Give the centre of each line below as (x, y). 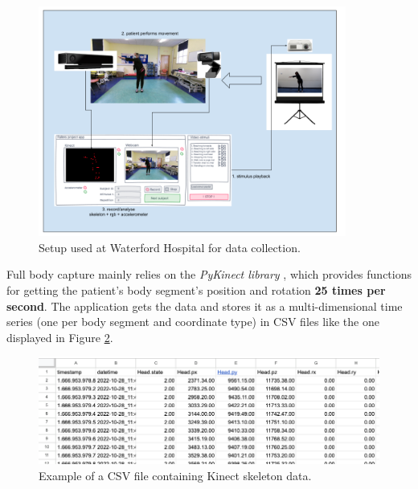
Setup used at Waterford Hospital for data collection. (170, 247)
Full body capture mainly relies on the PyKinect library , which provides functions (209, 274)
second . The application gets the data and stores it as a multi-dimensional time (205, 306)
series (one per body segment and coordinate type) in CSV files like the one (193, 322)
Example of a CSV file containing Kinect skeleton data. (175, 475)
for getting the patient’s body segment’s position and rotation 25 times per (196, 289)
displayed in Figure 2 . (60, 337)
